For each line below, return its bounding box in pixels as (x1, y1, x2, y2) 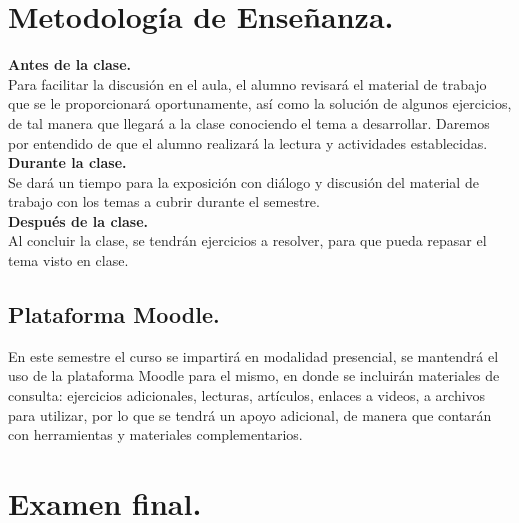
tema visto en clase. (8, 250, 129, 271)
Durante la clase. (8, 152, 127, 173)
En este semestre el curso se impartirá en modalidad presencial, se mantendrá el (8, 345, 499, 366)
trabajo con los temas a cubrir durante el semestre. (8, 191, 320, 212)
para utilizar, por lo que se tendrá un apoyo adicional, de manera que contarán (8, 404, 492, 425)
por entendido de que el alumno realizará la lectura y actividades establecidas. (8, 132, 488, 153)
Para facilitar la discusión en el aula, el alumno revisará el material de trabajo (8, 73, 487, 94)
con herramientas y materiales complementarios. (8, 424, 303, 445)
